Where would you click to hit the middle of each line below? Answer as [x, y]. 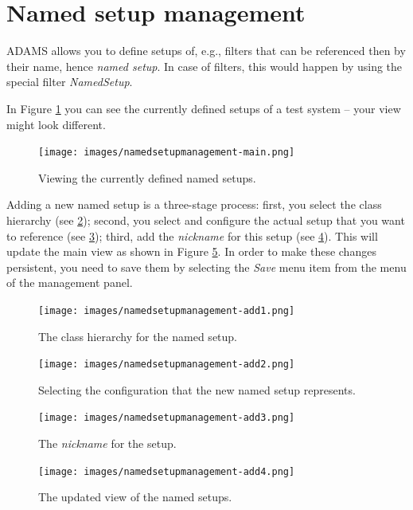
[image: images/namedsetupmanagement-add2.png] [167, 365]
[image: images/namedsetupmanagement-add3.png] [167, 418]
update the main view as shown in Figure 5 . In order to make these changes [191, 251]
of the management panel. [70, 282]
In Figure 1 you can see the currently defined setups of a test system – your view [204, 108]
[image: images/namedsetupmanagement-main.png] [167, 153]
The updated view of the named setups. [135, 497]
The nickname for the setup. [107, 443]
